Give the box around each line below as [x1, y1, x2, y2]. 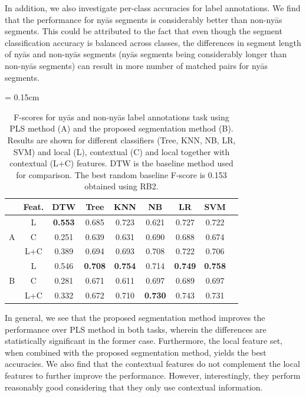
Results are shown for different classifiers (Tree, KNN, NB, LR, [7, 133, 236, 146]
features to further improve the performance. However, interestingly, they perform [5, 369, 301, 382]
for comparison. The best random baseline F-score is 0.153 [16, 168, 227, 181]
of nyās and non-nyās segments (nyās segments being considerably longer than [5, 48, 287, 60]
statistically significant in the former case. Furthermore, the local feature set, [5, 334, 282, 347]
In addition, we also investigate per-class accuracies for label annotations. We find [5, 2, 301, 14]
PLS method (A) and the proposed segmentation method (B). [9, 122, 233, 134]
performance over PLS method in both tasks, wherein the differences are [5, 323, 266, 335]
